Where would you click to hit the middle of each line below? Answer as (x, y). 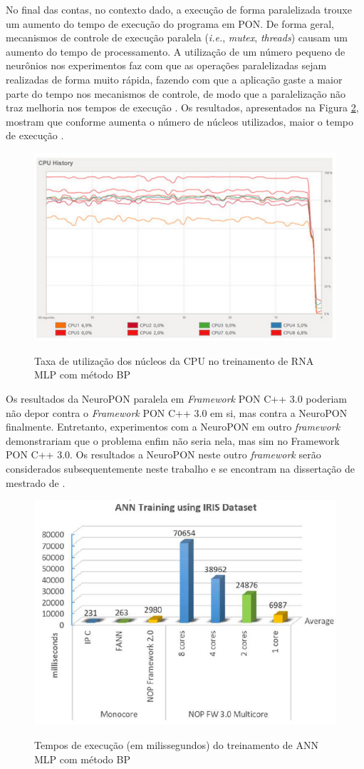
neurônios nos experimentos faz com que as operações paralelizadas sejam (166, 65)
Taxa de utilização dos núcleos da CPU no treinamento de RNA (174, 360)
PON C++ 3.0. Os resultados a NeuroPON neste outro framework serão (163, 454)
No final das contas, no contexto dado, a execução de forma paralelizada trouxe (179, 9)
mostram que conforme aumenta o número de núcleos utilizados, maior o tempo (180, 121)
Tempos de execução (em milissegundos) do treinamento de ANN (176, 744)
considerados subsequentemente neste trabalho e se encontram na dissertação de (180, 469)
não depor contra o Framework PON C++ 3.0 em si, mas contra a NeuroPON (177, 412)
